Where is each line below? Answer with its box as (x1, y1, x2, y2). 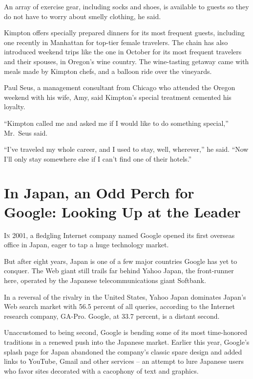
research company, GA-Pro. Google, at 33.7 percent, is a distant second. (4, 310, 220, 321)
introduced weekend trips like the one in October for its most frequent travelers (4, 47, 242, 57)
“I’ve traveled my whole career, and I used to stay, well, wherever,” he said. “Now (4, 144, 249, 154)
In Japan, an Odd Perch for (4, 182, 194, 202)
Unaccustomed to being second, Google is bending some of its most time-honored (4, 327, 247, 337)
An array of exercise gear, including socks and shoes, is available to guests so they (4, 1, 249, 11)
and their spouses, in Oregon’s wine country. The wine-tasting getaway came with (4, 56, 249, 66)
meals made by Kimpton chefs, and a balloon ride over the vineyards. (4, 66, 212, 76)
